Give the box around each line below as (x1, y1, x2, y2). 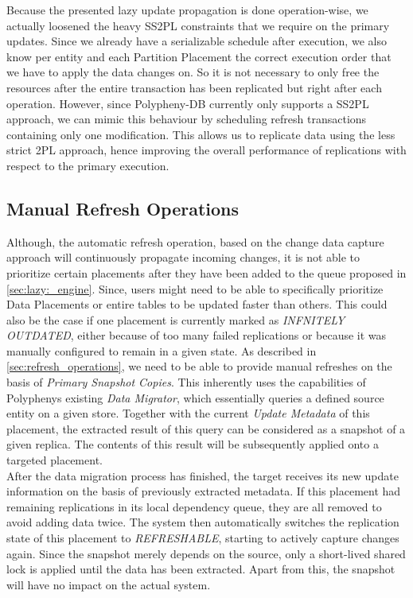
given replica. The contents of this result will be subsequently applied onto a (6, 436, 379, 452)
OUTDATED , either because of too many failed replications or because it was (6, 327, 387, 344)
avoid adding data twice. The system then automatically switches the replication (6, 514, 399, 530)
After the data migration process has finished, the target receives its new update (6, 467, 399, 483)
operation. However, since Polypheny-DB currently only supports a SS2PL (6, 95, 369, 111)
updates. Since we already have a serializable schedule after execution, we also (6, 33, 387, 49)
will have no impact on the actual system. (6, 576, 211, 592)
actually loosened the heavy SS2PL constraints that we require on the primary (6, 17, 390, 33)
